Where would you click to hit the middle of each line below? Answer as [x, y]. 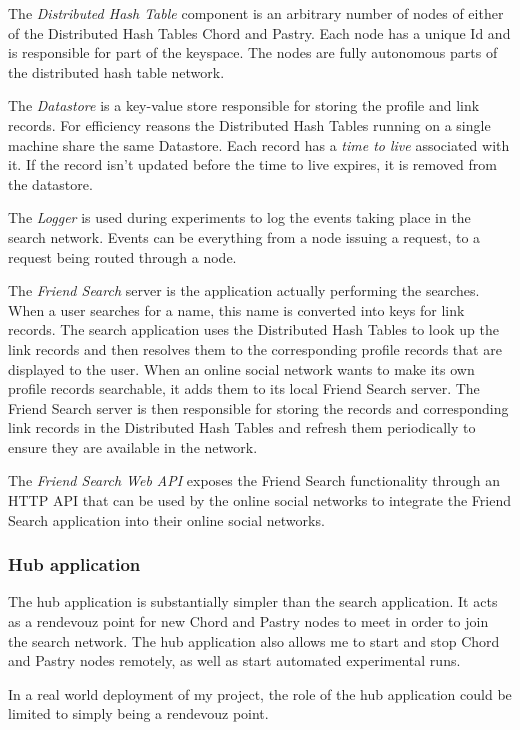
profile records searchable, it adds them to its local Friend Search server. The [244, 388]
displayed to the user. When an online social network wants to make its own [241, 368]
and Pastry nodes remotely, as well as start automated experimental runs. [234, 660]
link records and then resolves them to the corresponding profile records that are [255, 348]
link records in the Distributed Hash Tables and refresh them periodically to [242, 427]
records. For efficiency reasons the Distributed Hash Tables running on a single [249, 124]
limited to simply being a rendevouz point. [138, 713]
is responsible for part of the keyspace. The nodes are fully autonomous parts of [253, 52]
